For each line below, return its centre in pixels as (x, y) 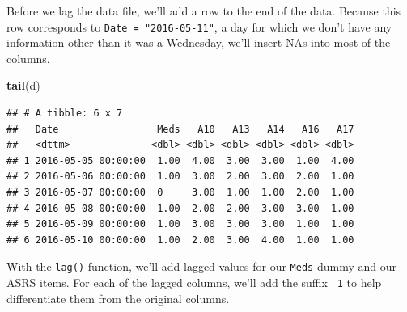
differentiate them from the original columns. (118, 298)
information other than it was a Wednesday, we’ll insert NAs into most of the (199, 42)
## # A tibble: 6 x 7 (65, 114)
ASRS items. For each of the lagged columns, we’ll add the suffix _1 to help (194, 282)
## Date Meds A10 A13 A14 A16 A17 (180, 129)
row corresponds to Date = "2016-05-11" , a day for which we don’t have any (199, 26)
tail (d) (23, 85)
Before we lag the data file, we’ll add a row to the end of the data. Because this (204, 11)
